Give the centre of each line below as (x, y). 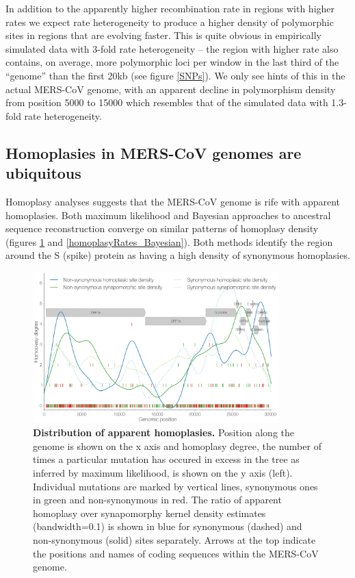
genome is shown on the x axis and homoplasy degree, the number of (177, 445)
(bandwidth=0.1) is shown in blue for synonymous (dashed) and (168, 526)
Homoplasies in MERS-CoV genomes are (154, 152)
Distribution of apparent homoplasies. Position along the (164, 432)
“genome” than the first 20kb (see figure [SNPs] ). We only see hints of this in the (175, 75)
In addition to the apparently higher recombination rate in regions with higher (170, 8)
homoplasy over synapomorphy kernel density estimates (149, 513)
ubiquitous (43, 173)
